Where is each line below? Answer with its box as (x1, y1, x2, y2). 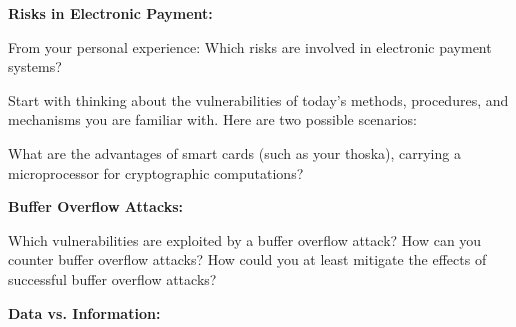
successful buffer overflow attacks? (8, 268, 217, 289)
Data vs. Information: (8, 302, 161, 323)
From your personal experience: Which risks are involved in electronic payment (8, 36, 492, 57)
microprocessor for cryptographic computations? (8, 162, 304, 183)
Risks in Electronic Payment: (8, 3, 213, 23)
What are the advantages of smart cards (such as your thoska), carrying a (8, 142, 461, 163)
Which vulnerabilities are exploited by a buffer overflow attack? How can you (8, 229, 482, 250)
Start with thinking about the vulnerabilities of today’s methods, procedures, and (8, 89, 509, 110)
